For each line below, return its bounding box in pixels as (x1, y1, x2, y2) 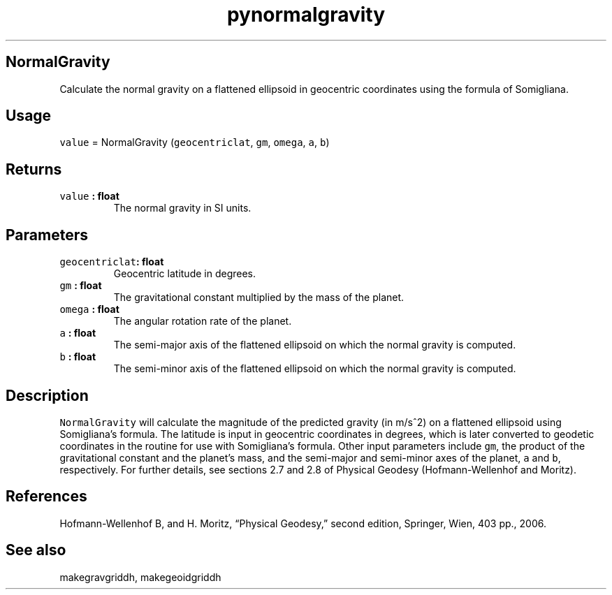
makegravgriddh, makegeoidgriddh (59, 571, 221, 583)
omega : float (59, 303, 119, 316)
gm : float (59, 279, 102, 292)
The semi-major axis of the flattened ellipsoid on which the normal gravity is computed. (113, 339, 516, 351)
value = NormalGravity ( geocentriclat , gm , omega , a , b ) (59, 136, 330, 149)
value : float (59, 190, 119, 203)
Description (6, 386, 89, 404)
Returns (6, 160, 62, 178)
